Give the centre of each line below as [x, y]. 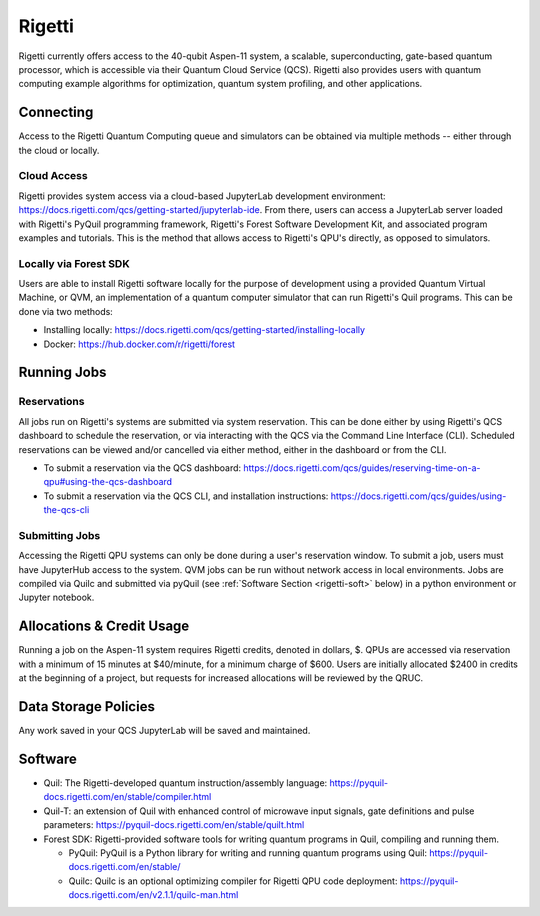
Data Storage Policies [86, 706]
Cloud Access [53, 176]
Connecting [56, 112]
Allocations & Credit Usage [104, 626]
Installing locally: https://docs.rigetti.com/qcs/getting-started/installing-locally [204, 330]
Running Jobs [62, 372]
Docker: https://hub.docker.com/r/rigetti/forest [139, 344]
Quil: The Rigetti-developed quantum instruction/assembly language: [185, 782]
